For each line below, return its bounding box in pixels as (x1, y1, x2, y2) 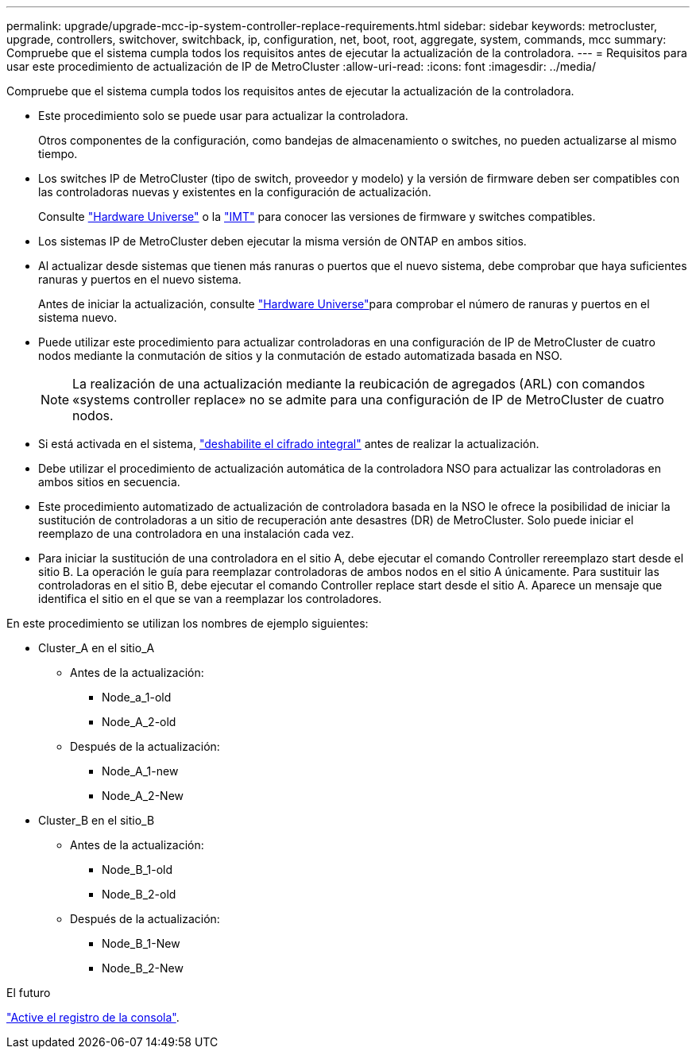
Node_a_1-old (102, 690, 172, 704)
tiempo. (38, 147, 78, 160)
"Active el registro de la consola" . (6, 1011, 180, 1024)
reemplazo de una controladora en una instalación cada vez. (38, 527, 354, 540)
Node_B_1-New (102, 937, 180, 950)
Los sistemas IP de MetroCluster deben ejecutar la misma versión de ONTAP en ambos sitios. (38, 234, 527, 248)
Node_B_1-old (102, 863, 173, 876)
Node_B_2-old (102, 887, 176, 901)
